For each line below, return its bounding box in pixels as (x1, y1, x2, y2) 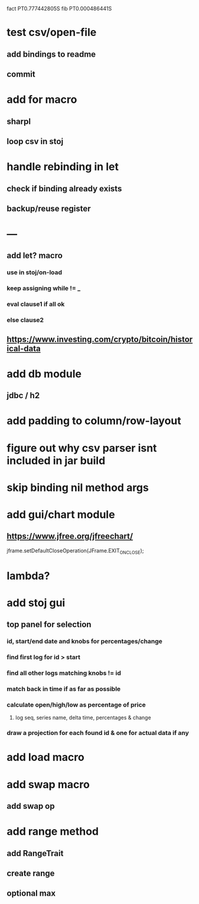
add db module (6, 367, 82, 381)
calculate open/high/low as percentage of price (6, 700, 146, 708)
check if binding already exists (6, 183, 122, 194)
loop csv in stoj (6, 136, 64, 147)
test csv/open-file (6, 26, 97, 39)
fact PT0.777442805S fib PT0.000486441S (6, 5, 112, 12)
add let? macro (6, 251, 63, 261)
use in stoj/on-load (6, 268, 63, 277)
